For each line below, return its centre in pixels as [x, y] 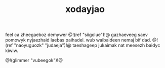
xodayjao [85, 9]
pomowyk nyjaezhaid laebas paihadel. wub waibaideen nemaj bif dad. [78, 40]
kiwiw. [12, 50]
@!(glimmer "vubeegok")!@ [34, 60]
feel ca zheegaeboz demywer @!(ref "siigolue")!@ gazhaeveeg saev [77, 35]
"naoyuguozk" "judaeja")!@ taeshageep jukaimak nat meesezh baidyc [87, 45]
